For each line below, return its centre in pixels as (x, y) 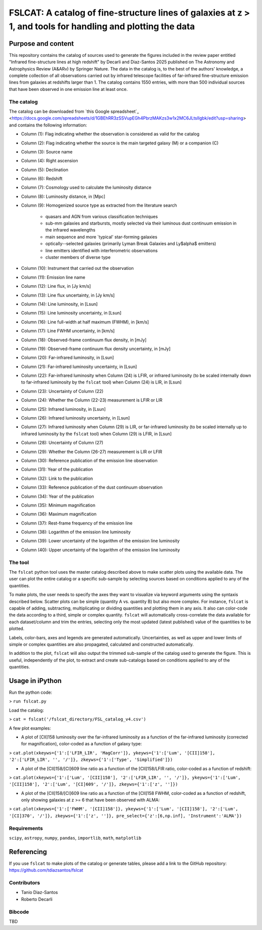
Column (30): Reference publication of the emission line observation (89, 460)
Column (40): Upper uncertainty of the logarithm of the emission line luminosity (101, 550)
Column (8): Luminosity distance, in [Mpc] (63, 196)
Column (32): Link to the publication (57, 478)
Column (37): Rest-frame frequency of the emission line (77, 523)
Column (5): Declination (45, 170)
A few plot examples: (30, 728)
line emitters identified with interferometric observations (101, 250)
